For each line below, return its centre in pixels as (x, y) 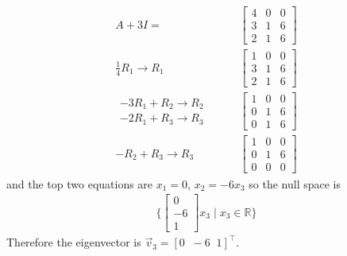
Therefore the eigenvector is (74, 242)
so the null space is (295, 183)
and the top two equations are (80, 183)
